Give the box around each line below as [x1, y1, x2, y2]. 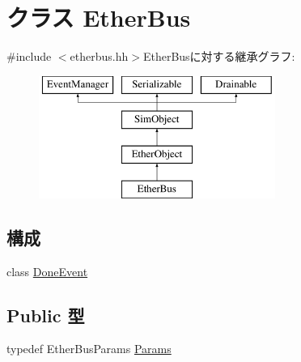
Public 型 [6, 302, 85, 327]
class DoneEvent [6, 262, 88, 279]
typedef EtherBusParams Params [6, 340, 172, 357]
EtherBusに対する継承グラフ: [142, 48, 295, 65]
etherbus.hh [70, 48, 129, 65]
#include [6, 48, 52, 65]
